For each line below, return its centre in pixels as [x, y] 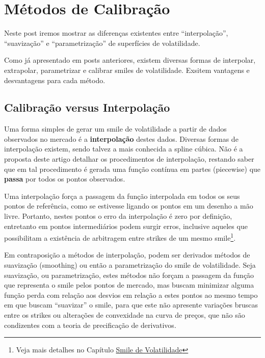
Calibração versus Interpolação [87, 107]
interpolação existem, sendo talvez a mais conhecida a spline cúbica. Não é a [124, 149]
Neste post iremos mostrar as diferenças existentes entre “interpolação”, [116, 33]
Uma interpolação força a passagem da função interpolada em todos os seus [122, 196]
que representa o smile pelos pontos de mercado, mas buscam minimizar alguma [129, 285]
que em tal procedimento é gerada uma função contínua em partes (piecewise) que [132, 169]
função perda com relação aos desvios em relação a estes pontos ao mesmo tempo [131, 295]
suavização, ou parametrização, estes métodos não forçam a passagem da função [129, 275]
